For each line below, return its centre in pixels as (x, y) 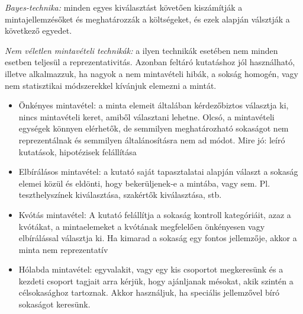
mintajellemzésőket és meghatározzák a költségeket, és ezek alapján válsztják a (147, 19)
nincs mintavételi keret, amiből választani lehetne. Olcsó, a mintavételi (146, 116)
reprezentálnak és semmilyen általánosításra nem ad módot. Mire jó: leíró (152, 140)
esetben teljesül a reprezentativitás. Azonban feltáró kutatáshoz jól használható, (150, 62)
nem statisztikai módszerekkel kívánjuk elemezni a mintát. (111, 85)
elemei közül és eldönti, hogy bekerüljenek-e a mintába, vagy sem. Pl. (144, 183)
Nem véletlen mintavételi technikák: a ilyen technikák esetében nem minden (141, 50)
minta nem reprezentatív (63, 249)
